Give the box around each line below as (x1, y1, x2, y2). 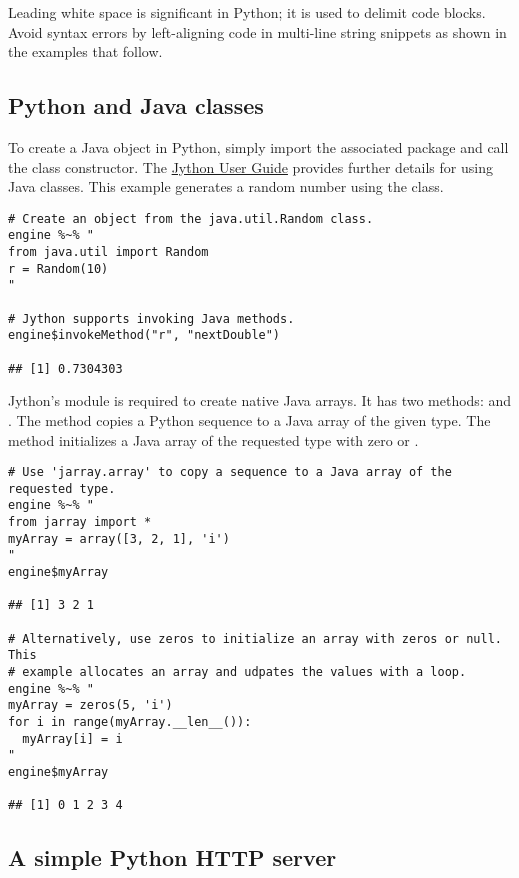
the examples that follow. (8, 41, 163, 62)
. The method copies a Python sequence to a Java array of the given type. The (8, 409, 491, 430)
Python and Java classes (8, 90, 264, 121)
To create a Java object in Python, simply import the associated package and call (8, 136, 509, 157)
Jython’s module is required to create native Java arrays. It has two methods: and (8, 390, 512, 411)
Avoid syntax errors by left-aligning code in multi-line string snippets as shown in (8, 21, 507, 42)
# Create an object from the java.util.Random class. (8, 211, 374, 226)
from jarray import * (8, 515, 152, 530)
